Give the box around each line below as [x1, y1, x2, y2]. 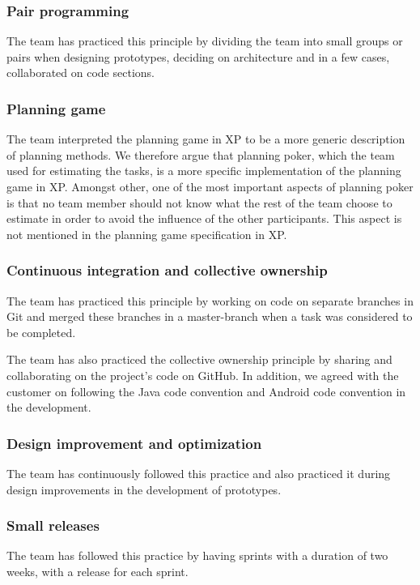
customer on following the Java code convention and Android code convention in [6, 382, 406, 399]
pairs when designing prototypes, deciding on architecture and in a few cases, [6, 48, 390, 65]
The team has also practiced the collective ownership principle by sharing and [6, 351, 392, 368]
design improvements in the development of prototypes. [6, 480, 282, 497]
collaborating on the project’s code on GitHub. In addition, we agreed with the [6, 366, 399, 383]
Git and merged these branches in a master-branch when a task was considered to [6, 308, 413, 325]
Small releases [6, 515, 100, 536]
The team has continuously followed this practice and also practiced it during [6, 464, 391, 481]
